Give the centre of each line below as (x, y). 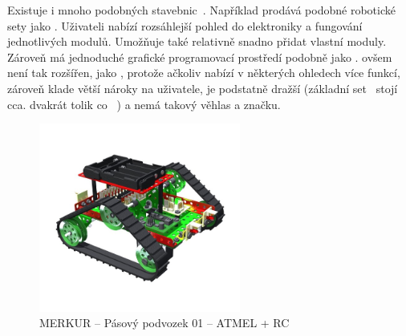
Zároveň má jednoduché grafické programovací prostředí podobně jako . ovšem (200, 57)
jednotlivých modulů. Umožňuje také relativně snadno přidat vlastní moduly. (197, 41)
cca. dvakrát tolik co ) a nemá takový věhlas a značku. (144, 104)
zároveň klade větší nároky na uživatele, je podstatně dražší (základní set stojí (203, 88)
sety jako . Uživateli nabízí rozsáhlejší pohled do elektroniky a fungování (185, 25)
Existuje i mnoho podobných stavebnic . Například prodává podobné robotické (201, 10)
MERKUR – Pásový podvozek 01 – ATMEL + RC (164, 323)
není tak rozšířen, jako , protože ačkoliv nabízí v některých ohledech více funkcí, (204, 73)
